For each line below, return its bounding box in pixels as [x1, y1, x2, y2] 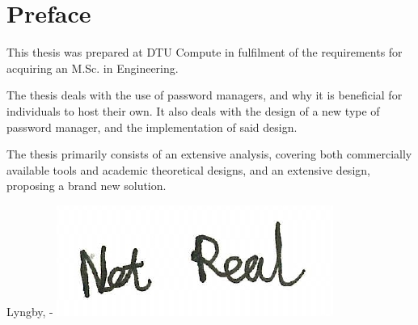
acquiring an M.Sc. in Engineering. [6, 59, 179, 76]
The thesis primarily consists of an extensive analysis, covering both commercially [6, 146, 412, 162]
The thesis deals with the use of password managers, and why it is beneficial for [6, 87, 403, 103]
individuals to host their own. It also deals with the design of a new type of [6, 102, 380, 119]
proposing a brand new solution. [6, 177, 167, 194]
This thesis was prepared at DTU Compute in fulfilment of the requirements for [6, 44, 403, 61]
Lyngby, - [6, 302, 53, 319]
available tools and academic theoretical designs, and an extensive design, [6, 161, 370, 178]
